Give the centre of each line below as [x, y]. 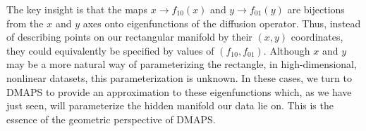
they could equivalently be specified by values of [110, 50]
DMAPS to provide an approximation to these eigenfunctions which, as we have [179, 91]
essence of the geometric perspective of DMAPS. [111, 119]
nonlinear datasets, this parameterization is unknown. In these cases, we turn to [179, 77]
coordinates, [317, 37]
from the [25, 23]
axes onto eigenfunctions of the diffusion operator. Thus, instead [222, 23]
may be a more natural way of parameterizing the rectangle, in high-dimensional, [182, 64]
